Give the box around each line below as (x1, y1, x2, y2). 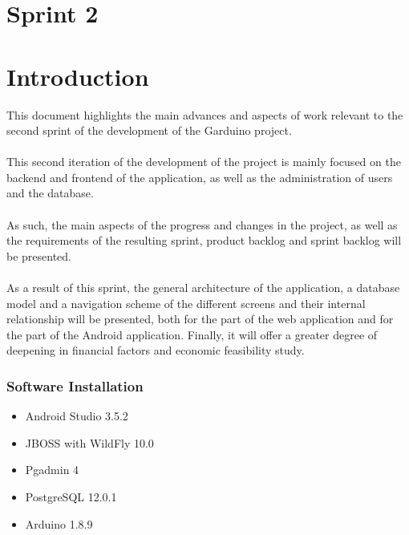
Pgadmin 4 (25, 461, 79, 478)
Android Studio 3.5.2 (25, 407, 128, 424)
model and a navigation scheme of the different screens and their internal (6, 294, 366, 311)
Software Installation (6, 375, 144, 395)
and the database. (6, 184, 94, 201)
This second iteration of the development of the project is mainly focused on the (6, 153, 401, 170)
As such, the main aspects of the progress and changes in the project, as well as (6, 216, 398, 233)
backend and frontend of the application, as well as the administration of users (6, 168, 393, 185)
